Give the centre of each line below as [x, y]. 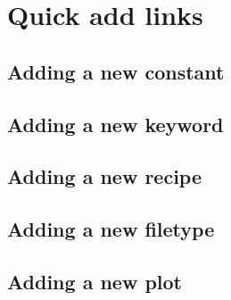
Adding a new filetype [111, 229]
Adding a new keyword [115, 124]
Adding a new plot [95, 281]
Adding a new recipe [105, 176]
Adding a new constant [116, 71]
